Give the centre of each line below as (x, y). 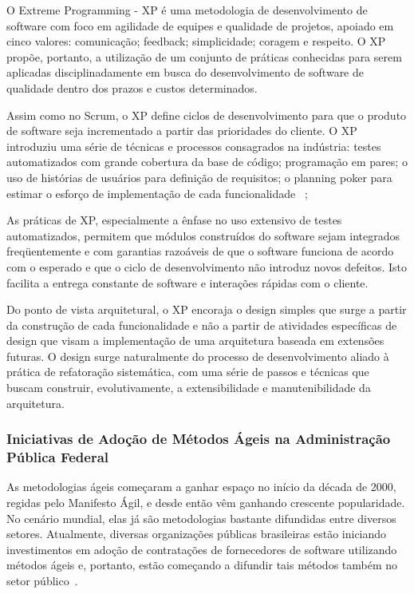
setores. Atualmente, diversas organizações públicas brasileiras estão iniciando (197, 534)
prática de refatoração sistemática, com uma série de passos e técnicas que (188, 372)
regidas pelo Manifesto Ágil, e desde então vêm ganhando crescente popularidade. (206, 502)
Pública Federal (58, 457)
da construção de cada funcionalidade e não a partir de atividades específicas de (202, 325)
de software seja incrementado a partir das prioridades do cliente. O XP (182, 131)
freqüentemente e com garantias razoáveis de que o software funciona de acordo (200, 251)
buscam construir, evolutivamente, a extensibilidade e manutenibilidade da (189, 388)
